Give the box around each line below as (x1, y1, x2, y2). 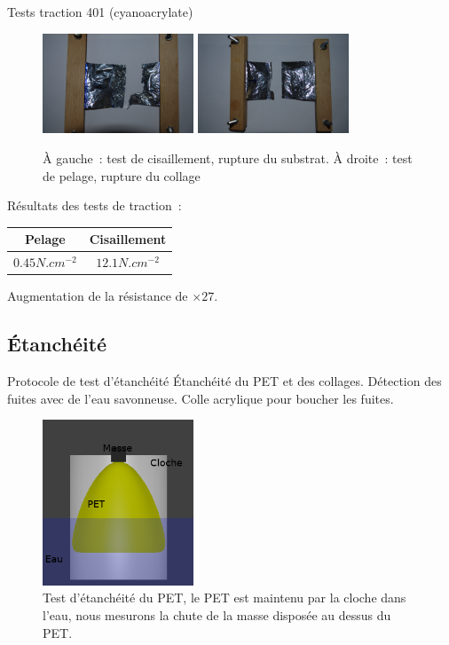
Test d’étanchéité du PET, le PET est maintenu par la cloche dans (43, 588, 406, 607)
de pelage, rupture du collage (43, 166, 201, 185)
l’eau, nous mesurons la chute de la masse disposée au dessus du (43, 606, 391, 625)
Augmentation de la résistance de (7, 287, 188, 305)
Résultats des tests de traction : (7, 196, 182, 215)
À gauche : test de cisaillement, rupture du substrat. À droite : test (43, 148, 413, 167)
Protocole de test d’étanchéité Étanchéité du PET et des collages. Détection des (7, 371, 442, 389)
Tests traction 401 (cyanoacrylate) (7, 3, 193, 20)
